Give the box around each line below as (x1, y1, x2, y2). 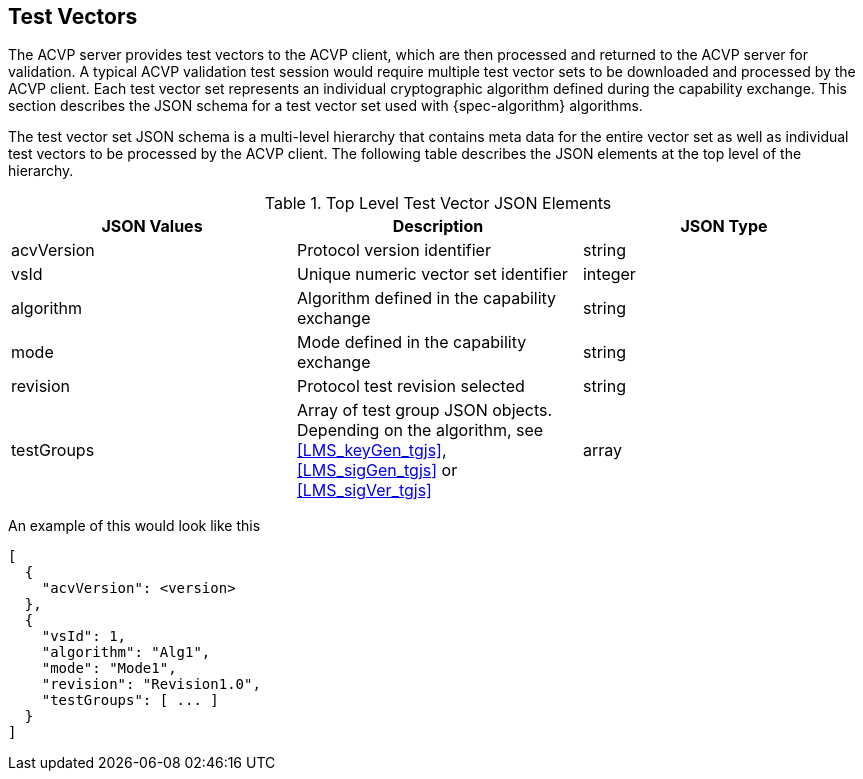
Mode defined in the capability (296, 332, 527, 353)
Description (392, 216, 484, 237)
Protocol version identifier (296, 240, 491, 261)
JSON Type (680, 216, 768, 237)
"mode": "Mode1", (41, 660, 177, 677)
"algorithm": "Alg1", (41, 644, 211, 661)
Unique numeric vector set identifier (296, 264, 568, 285)
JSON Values (101, 216, 203, 237)
